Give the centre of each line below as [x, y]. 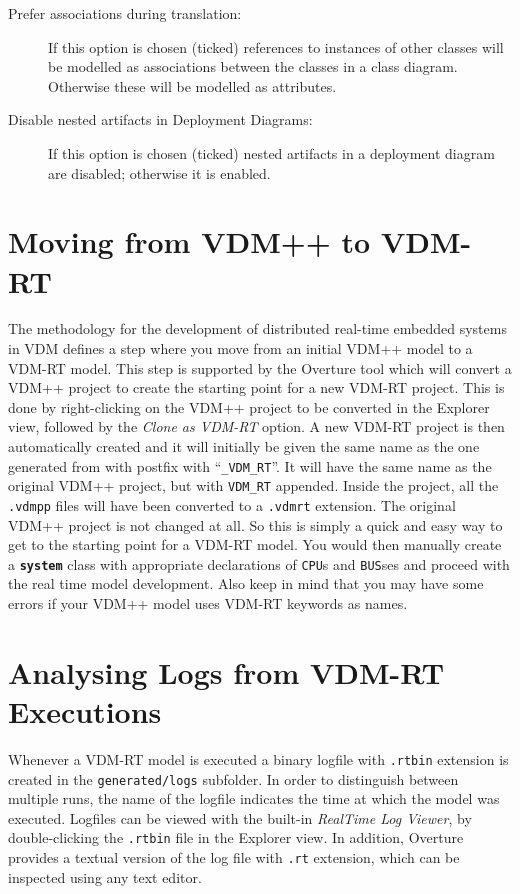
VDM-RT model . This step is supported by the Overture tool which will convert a [260, 367]
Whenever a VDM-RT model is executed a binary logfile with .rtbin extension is [258, 758]
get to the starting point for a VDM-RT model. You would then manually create [255, 544]
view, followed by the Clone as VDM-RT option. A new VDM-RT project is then [256, 426]
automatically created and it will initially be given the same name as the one [244, 446]
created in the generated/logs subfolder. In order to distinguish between [233, 778]
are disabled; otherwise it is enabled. [159, 172]
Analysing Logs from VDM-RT [226, 671]
